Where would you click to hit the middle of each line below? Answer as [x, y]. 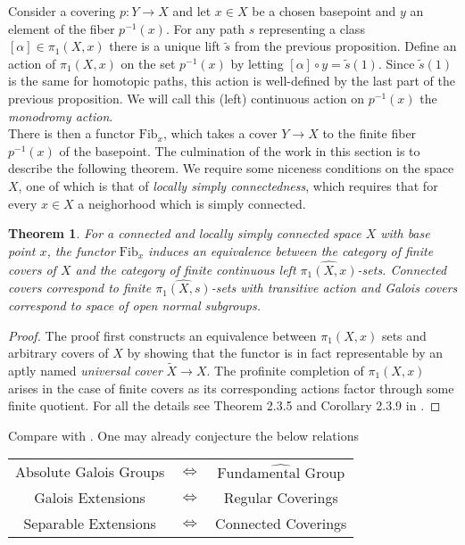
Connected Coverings [281, 524]
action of [32, 63]
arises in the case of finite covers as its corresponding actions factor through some [231, 388]
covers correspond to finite [80, 288]
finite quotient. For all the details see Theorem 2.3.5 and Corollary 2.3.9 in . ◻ [224, 405]
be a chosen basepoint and [324, 11]
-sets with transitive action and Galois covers [334, 288]
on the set [148, 63]
